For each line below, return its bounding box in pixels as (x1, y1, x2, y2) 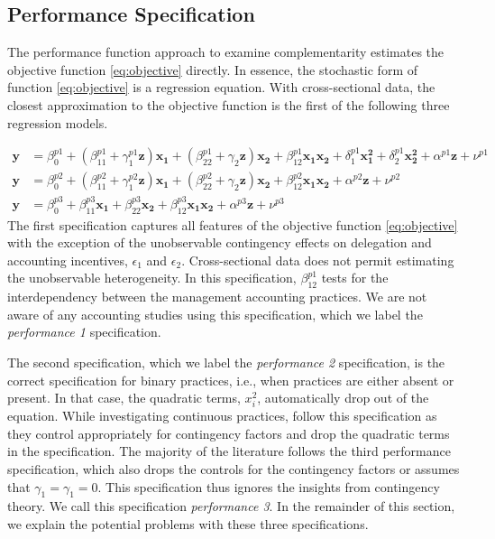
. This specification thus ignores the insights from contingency (97, 477, 440, 496)
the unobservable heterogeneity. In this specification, (7, 268, 297, 287)
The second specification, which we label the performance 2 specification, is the (7, 352, 445, 371)
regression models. (7, 113, 108, 132)
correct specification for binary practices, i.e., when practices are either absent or (7, 370, 454, 389)
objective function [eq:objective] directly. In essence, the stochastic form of (7, 60, 417, 79)
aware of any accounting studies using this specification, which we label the (7, 304, 423, 323)
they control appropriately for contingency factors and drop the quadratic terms (7, 423, 450, 442)
